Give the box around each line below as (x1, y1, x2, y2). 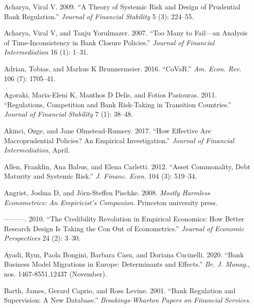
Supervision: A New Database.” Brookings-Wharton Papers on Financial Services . (4, 295, 251, 305)
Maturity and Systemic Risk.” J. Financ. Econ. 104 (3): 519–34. (4, 171, 197, 181)
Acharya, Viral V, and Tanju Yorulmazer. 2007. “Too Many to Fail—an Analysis (4, 28, 248, 38)
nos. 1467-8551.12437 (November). (4, 269, 107, 279)
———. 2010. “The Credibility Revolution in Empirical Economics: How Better (4, 214, 244, 224)
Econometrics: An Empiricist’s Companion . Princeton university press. (4, 197, 218, 207)
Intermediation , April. (4, 145, 70, 155)
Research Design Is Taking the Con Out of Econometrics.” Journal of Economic (4, 223, 244, 233)
